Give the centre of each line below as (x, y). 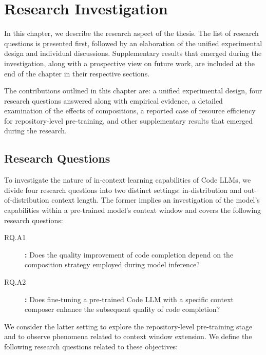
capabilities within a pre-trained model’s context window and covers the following (133, 210)
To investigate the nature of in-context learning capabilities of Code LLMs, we (128, 180)
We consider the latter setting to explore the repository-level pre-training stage (128, 326)
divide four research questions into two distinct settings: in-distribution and (123, 190)
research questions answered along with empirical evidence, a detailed (113, 100)
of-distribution (27, 200)
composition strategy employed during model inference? (112, 264)
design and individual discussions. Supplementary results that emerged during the (133, 53)
